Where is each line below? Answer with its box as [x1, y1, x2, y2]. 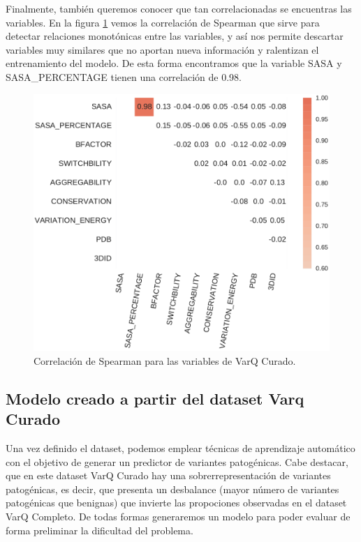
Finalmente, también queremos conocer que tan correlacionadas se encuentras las [6, 1, 352, 15]
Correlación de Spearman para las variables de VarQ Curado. [34, 353, 296, 368]
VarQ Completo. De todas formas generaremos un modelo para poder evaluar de [6, 509, 351, 523]
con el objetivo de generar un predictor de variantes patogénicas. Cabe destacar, [6, 454, 348, 469]
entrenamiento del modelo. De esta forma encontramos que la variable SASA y [6, 56, 342, 70]
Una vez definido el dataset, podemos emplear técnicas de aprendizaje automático [6, 440, 355, 455]
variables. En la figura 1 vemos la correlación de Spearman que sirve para [6, 15, 320, 29]
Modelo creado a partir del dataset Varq [6, 387, 304, 409]
